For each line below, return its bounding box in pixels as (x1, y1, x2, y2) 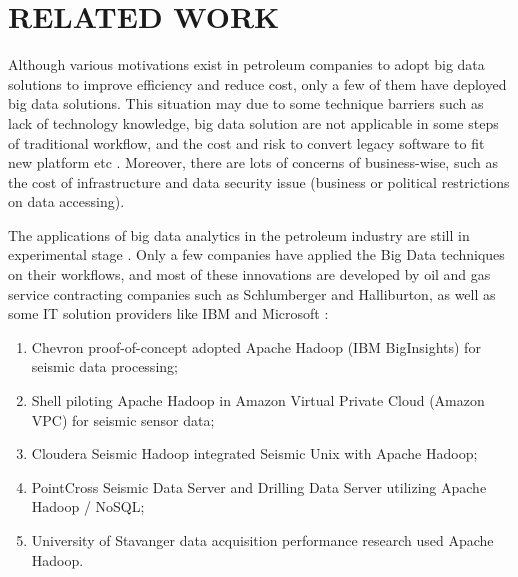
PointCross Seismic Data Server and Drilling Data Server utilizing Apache (31, 476, 487, 497)
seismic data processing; (31, 356, 178, 377)
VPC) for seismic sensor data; (31, 409, 215, 430)
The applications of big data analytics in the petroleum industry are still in (8, 224, 470, 245)
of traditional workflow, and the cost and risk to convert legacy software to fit (8, 132, 485, 153)
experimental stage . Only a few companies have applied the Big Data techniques (8, 244, 505, 265)
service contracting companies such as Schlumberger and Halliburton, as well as (8, 283, 496, 304)
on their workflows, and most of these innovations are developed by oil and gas (8, 264, 491, 285)
